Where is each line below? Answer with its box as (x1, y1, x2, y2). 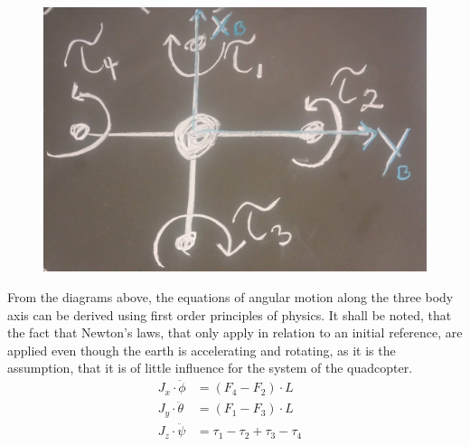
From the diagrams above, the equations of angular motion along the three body (7, 287, 454, 306)
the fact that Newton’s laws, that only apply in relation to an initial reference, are (7, 323, 463, 342)
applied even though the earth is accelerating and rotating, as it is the (7, 340, 396, 359)
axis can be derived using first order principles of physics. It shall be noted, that (7, 305, 452, 324)
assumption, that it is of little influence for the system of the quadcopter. (7, 358, 413, 377)
